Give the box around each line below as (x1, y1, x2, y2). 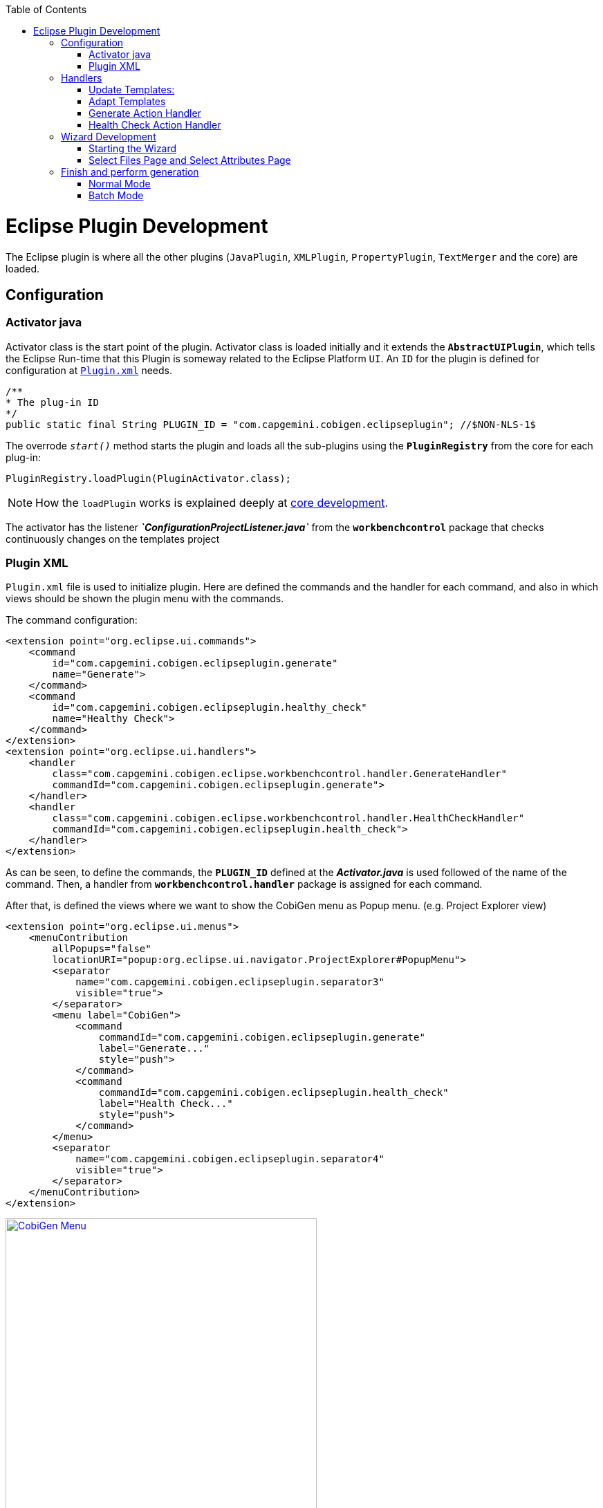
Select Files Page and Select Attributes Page (89, 154, 291, 166)
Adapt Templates (89, 95, 166, 107)
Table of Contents (6, 3, 87, 15)
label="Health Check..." (98, 1098, 233, 1110)
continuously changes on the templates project (6, 532, 220, 545)
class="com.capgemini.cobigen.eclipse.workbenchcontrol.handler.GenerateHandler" (52, 768, 507, 780)
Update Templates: (89, 84, 175, 95)
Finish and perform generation (61, 166, 199, 178)
